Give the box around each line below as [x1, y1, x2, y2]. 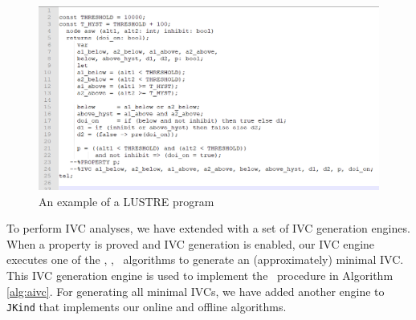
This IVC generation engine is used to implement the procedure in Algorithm [6, 266, 394, 283]
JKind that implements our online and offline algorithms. [6, 298, 287, 315]
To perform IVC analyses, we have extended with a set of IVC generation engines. [6, 220, 410, 237]
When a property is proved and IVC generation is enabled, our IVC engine [6, 235, 375, 252]
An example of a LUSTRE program [39, 192, 214, 209]
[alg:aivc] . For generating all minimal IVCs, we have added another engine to [6, 282, 385, 299]
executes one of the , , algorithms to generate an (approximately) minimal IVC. [6, 251, 404, 268]
